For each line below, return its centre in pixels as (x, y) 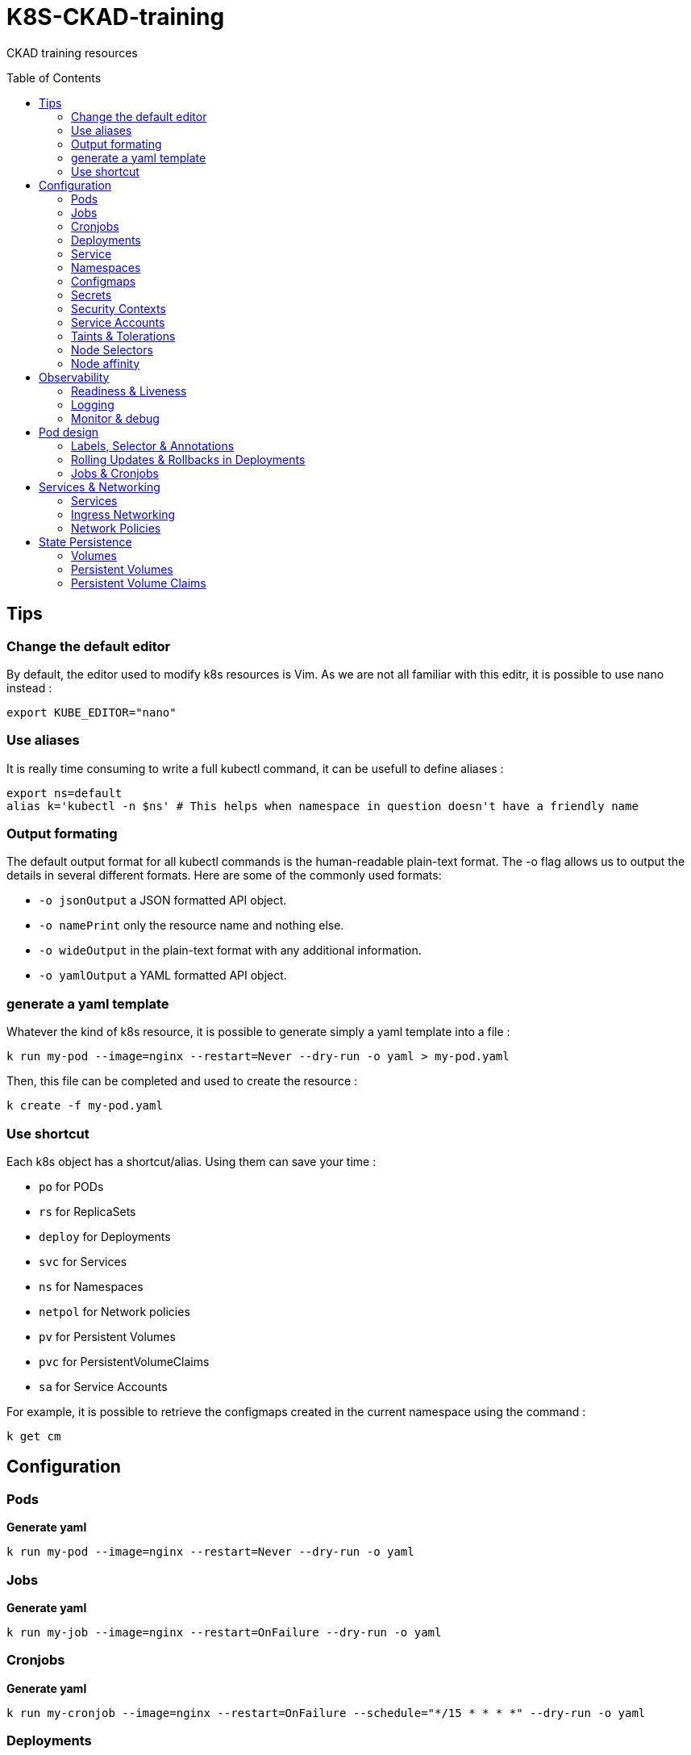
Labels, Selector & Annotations (153, 445)
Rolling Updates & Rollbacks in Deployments (188, 459)
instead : (29, 687)
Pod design (69, 432)
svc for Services (83, 1261)
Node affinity (106, 363)
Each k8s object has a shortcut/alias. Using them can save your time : (191, 1161)
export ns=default (65, 793)
